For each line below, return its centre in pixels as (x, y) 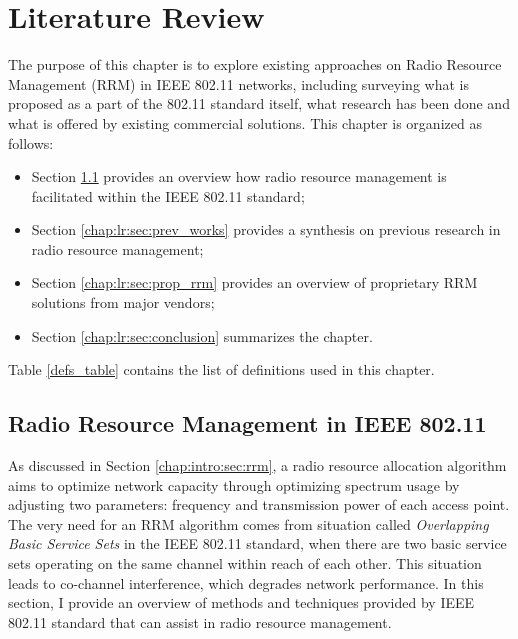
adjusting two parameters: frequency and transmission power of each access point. (259, 504)
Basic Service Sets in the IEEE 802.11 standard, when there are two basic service (257, 543)
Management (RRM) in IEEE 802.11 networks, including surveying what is (238, 83)
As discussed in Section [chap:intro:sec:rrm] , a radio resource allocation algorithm (257, 465)
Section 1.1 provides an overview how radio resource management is (239, 176)
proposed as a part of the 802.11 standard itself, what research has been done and (259, 103)
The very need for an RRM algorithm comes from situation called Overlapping (248, 523)
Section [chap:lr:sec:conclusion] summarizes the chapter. (202, 335)
